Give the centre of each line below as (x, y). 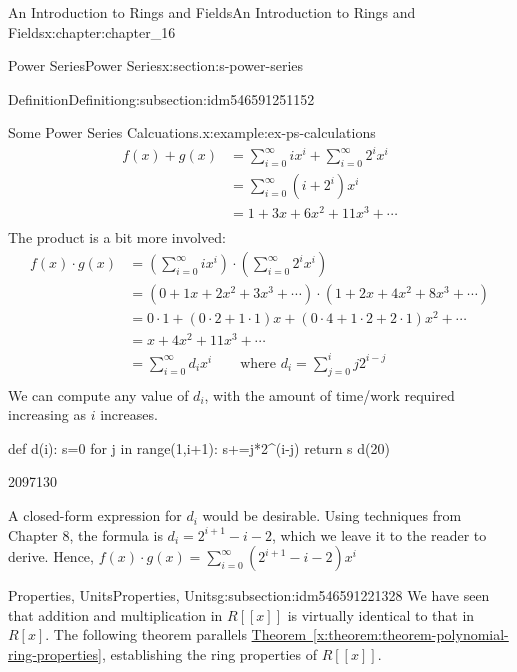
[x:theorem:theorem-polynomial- (411, 634)
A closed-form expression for (95, 515)
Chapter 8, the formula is (85, 534)
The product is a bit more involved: (117, 237)
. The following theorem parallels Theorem (176, 634)
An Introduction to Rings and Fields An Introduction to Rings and (212, 12)
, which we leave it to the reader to (379, 534)
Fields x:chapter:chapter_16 (92, 31)
